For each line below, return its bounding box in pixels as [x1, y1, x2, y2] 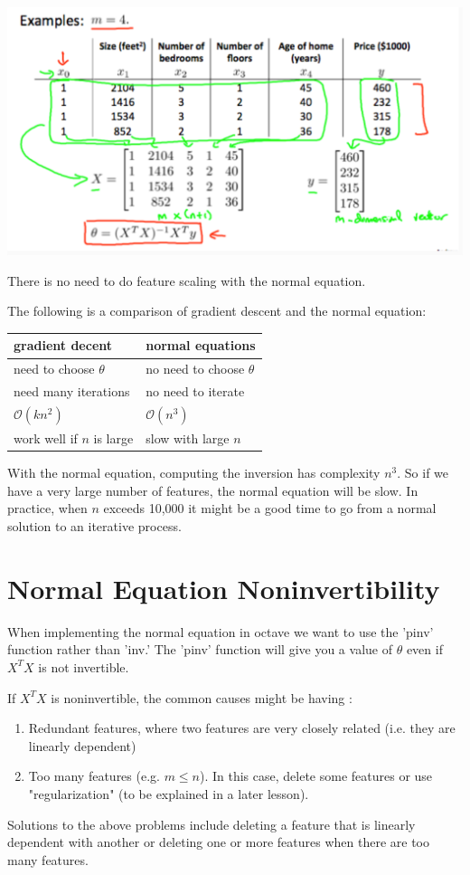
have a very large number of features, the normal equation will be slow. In [7, 480, 418, 499]
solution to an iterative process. [7, 517, 182, 536]
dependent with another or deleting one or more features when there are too [7, 832, 430, 851]
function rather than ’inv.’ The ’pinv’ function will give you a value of [7, 640, 392, 659]
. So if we [397, 463, 449, 482]
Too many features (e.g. [28, 766, 160, 785]
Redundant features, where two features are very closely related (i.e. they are [28, 718, 456, 737]
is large [93, 429, 134, 448]
